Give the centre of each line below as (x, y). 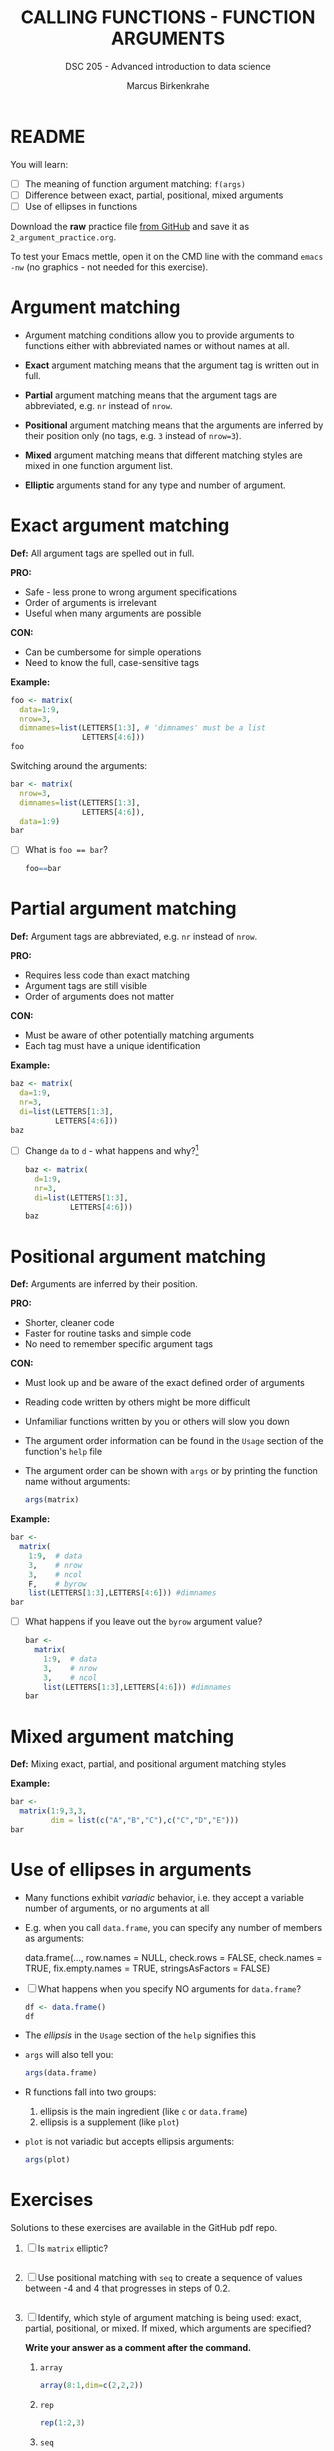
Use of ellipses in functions (81, 206)
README (48, 136)
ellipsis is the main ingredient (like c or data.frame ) (143, 2112)
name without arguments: (77, 1482)
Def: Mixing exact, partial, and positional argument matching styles (148, 1764)
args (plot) (47, 2160)
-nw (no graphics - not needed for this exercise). (109, 267)
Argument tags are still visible (86, 986)
